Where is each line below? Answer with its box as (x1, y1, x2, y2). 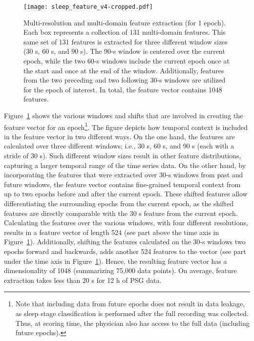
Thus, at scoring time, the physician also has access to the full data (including (15, 318, 250, 328)
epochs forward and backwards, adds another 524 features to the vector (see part (4, 246, 246, 256)
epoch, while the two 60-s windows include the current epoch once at (23, 56, 230, 66)
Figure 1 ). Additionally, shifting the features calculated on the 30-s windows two (4, 236, 246, 247)
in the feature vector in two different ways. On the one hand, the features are (4, 131, 235, 141)
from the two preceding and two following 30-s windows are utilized (23, 75, 226, 85)
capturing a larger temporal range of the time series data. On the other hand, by (4, 160, 246, 170)
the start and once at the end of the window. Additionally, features (23, 65, 224, 75)
